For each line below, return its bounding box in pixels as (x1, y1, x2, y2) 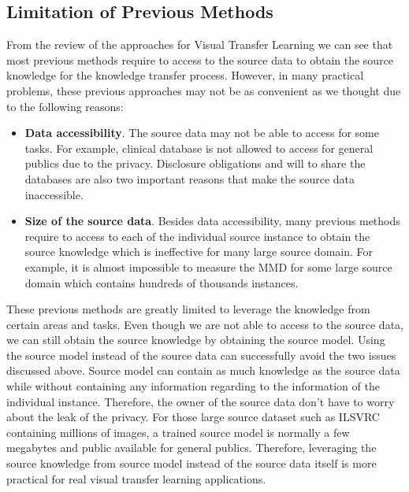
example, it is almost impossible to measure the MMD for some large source (24, 258, 392, 275)
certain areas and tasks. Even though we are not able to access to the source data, (6, 316, 403, 332)
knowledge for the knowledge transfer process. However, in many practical (6, 67, 364, 83)
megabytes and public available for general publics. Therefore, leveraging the (6, 439, 377, 456)
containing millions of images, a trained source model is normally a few (6, 424, 350, 440)
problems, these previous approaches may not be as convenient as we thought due (6, 82, 401, 98)
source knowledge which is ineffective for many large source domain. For (24, 243, 373, 260)
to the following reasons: (6, 98, 124, 114)
